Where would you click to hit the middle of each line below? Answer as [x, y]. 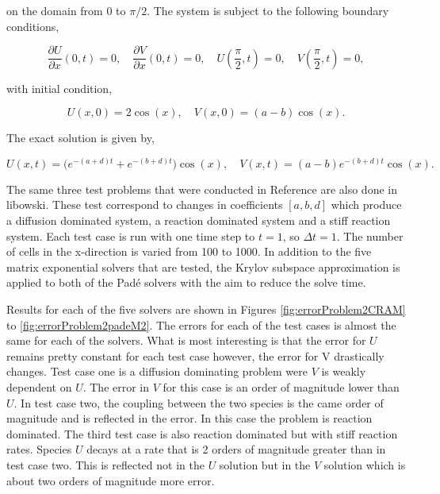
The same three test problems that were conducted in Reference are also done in [202, 189]
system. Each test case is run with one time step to [131, 235]
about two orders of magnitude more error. [111, 480]
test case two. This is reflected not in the [105, 464]
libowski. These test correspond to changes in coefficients [145, 205]
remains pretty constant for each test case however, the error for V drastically [195, 355]
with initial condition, [59, 88]
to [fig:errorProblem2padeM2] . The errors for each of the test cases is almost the [201, 324]
